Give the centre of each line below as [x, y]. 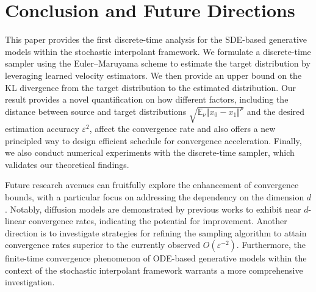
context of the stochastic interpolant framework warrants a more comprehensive [154, 270]
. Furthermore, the [271, 245]
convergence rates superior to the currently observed [103, 245]
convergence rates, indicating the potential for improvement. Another [158, 221]
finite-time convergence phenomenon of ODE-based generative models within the [156, 258]
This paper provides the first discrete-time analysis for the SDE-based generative [156, 39]
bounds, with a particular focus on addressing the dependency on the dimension [155, 196]
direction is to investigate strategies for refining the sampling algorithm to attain [156, 232]
